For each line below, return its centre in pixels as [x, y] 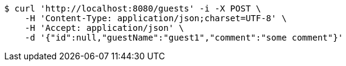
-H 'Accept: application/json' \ [104, 28]
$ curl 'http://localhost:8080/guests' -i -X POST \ [133, 8]
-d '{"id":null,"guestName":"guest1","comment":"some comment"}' [184, 38]
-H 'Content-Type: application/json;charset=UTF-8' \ [156, 18]
